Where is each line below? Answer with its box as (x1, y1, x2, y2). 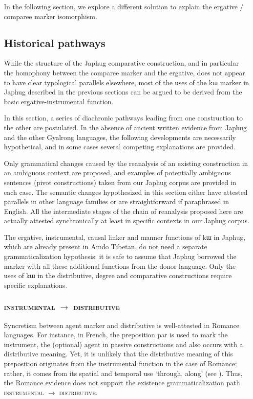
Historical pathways (4, 35, 105, 50)
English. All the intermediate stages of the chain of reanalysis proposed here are (4, 206, 243, 216)
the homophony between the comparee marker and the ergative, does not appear (4, 67, 245, 77)
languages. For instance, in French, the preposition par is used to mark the (4, 329, 228, 340)
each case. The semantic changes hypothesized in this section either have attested (4, 187, 248, 197)
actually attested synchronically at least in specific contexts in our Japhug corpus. (4, 215, 250, 226)
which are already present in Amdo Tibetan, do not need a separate (4, 241, 208, 252)
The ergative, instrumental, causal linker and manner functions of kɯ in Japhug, (4, 232, 246, 242)
